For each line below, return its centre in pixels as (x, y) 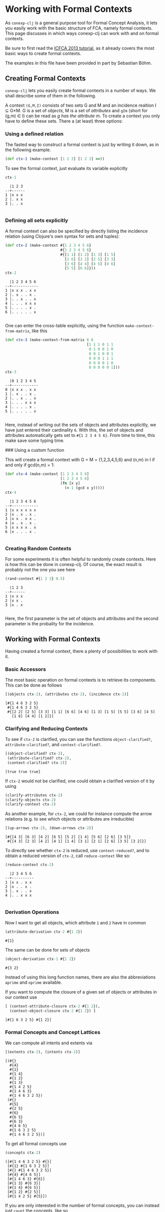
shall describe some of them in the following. (51, 95)
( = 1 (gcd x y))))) (85, 488)
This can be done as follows (34, 685)
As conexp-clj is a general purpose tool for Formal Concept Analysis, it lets (81, 23)
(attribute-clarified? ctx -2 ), (39, 758)
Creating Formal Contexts (46, 78)
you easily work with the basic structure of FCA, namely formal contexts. (79, 28)
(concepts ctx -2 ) (23, 1153)
